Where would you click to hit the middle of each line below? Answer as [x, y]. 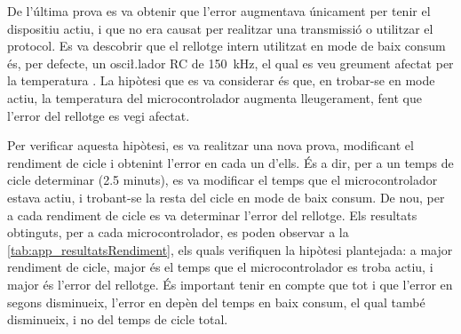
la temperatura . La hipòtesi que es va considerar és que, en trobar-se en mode [221, 80]
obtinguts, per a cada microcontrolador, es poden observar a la [178, 232]
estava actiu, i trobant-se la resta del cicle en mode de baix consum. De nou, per [226, 197]
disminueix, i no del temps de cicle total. [118, 319]
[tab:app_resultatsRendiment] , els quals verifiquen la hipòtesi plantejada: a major [230, 249]
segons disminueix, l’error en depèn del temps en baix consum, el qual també [216, 302]
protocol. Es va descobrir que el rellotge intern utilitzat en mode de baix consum [227, 46]
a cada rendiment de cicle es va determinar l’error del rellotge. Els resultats [212, 215]
